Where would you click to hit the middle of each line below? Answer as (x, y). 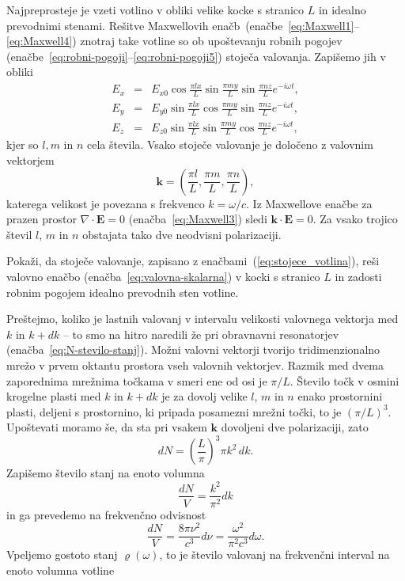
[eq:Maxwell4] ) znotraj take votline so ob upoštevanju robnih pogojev (174, 41)
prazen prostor (42, 219)
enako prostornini (340, 396)
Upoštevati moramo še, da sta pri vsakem (107, 427)
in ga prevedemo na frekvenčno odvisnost (106, 514)
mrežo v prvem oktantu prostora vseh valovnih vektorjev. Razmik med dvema (195, 365)
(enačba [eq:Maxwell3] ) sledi (198, 219)
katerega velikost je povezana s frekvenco (106, 203)
